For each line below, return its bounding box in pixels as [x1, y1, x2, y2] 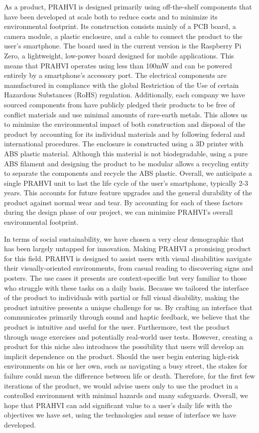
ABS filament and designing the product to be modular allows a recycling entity [4, 158, 249, 168]
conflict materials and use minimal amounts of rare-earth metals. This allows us [4, 109, 248, 119]
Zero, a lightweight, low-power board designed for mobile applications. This [4, 50, 234, 60]
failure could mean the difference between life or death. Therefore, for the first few [4, 370, 255, 381]
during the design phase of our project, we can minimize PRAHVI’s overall [4, 207, 233, 217]
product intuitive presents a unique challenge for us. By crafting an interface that [4, 302, 253, 312]
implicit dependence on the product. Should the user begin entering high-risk [4, 351, 240, 361]
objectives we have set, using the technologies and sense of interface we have [4, 410, 237, 420]
